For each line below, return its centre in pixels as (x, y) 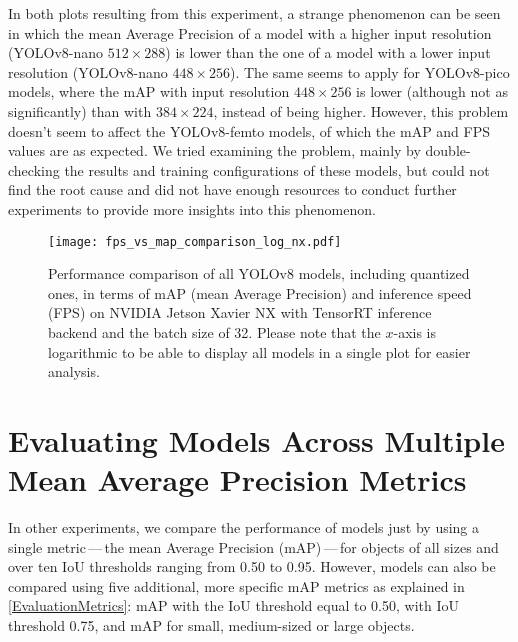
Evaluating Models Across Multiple (256, 439)
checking (34, 169)
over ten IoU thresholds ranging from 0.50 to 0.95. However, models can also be (252, 566)
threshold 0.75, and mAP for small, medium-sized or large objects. (211, 625)
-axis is (415, 331)
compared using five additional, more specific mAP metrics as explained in (236, 585)
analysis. (74, 371)
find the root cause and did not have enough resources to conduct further (232, 189)
